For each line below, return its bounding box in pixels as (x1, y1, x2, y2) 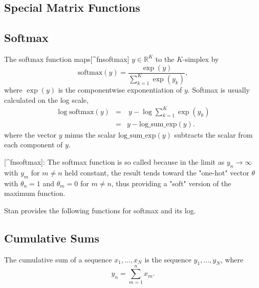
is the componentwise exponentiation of (58, 84, 182, 95)
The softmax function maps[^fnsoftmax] (4, 53, 129, 64)
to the (155, 53, 175, 64)
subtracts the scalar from (174, 129, 253, 140)
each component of (4, 139, 63, 150)
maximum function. (4, 188, 66, 198)
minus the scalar (64, 129, 116, 140)
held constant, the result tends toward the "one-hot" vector (64, 167, 249, 178)
